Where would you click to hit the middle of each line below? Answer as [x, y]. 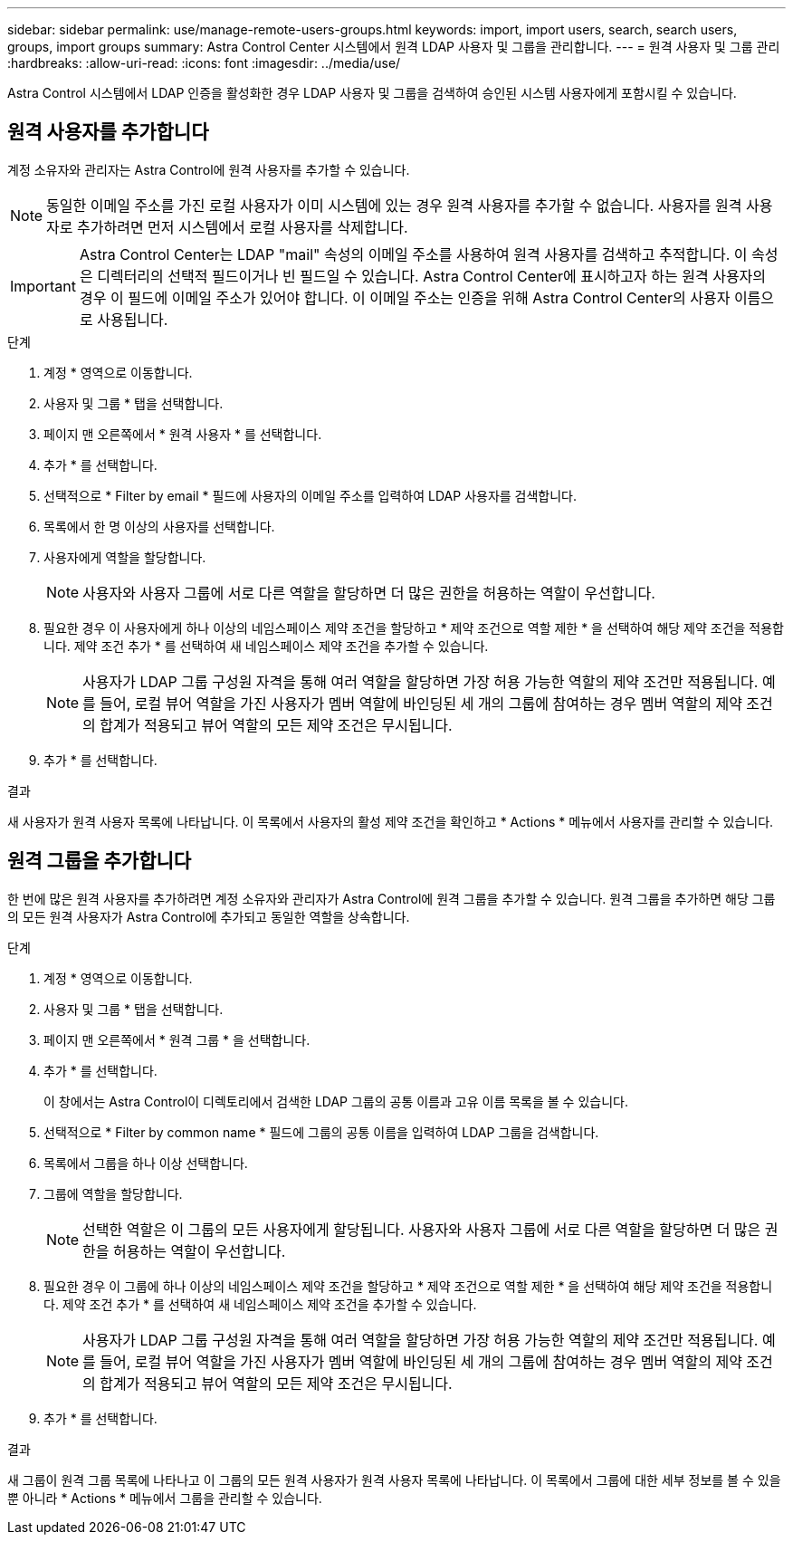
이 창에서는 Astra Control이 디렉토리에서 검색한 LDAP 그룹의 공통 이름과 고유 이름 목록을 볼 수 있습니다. [336, 1101]
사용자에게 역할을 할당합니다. [125, 557]
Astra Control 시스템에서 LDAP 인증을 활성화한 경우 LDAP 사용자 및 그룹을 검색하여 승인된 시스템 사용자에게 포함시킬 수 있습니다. [372, 93]
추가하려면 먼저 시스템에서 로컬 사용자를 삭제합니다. [243, 227]
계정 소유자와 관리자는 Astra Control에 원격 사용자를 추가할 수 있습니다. [209, 169]
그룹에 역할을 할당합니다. [113, 1193]
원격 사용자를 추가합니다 [108, 132]
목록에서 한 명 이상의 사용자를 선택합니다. [159, 526]
